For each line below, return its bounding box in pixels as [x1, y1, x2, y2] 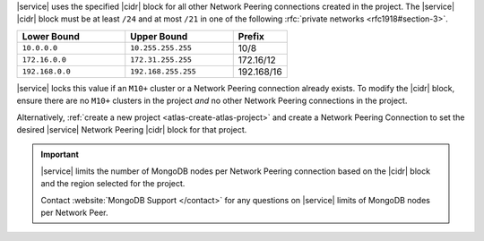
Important [40, 149, 80, 160]
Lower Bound [22, 30, 80, 42]
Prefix [238, 30, 264, 42]
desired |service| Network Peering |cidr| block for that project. [16, 124, 247, 134]
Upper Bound [130, 30, 188, 42]
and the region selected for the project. [40, 178, 186, 189]
